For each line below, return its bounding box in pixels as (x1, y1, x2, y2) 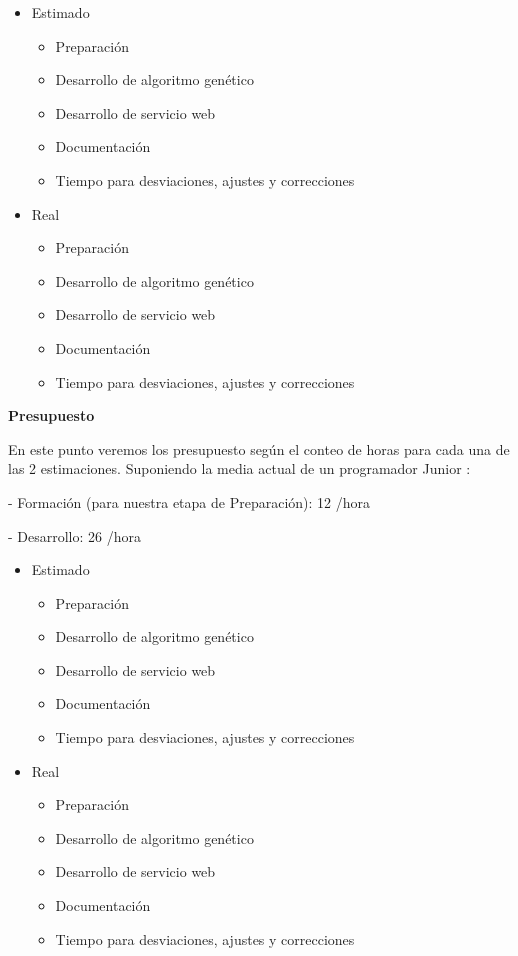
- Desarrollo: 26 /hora (8, 525, 141, 546)
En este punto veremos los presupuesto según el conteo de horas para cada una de (8, 438, 510, 459)
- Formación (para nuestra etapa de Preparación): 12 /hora (8, 491, 370, 512)
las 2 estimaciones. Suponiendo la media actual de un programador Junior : (8, 458, 471, 479)
